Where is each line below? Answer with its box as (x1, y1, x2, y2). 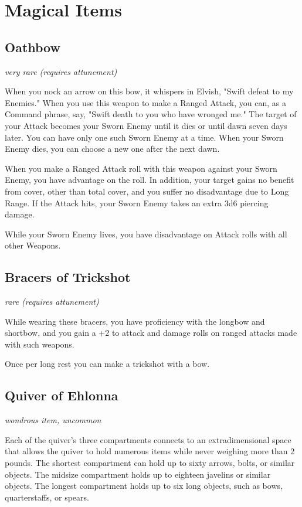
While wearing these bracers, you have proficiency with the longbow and (5, 315, 265, 327)
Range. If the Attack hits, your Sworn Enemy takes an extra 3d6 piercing (5, 196, 269, 209)
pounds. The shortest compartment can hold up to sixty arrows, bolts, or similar (5, 457, 295, 469)
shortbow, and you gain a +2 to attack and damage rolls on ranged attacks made (5, 326, 297, 339)
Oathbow (5, 38, 60, 56)
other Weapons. (5, 239, 61, 251)
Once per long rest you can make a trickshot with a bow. (5, 358, 210, 370)
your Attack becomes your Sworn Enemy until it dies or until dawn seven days (5, 119, 287, 131)
